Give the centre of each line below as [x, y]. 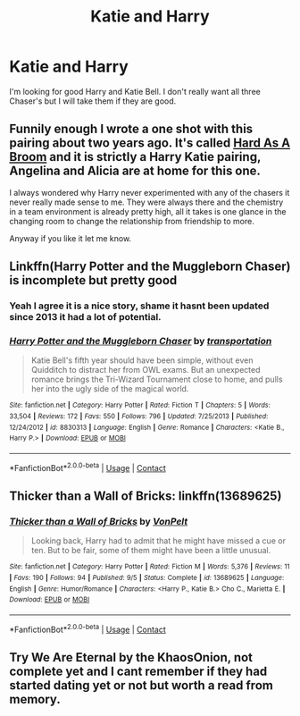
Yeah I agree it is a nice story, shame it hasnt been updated [139, 306]
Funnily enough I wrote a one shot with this [131, 129]
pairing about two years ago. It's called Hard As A [150, 143]
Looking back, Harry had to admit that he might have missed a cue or [158, 541]
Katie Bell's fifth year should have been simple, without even [142, 360]
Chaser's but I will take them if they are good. [93, 101]
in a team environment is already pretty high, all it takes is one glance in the [148, 211]
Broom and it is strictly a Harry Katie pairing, [135, 157]
